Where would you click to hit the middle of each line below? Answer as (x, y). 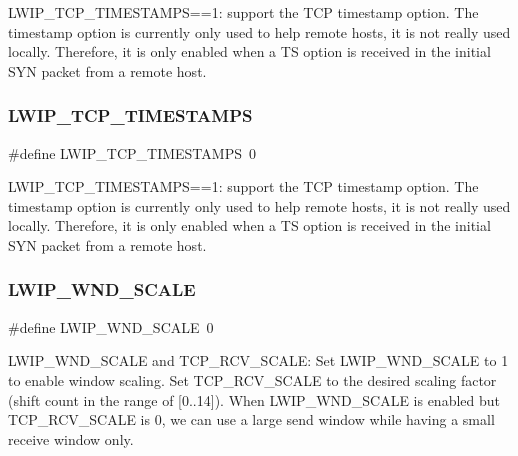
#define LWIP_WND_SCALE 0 (111, 326)
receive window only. (71, 438)
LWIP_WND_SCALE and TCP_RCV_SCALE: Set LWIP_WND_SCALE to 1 (258, 360)
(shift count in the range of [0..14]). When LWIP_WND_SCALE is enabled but (254, 399)
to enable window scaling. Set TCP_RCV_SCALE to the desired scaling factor (252, 379)
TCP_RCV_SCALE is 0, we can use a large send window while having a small (251, 419)
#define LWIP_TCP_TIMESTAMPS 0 (132, 152)
